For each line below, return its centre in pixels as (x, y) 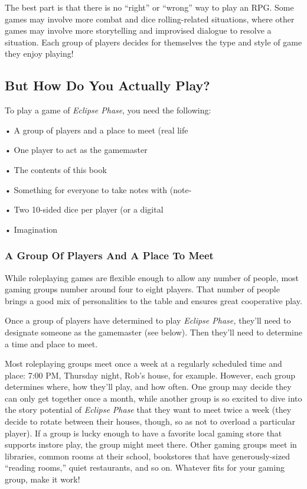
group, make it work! (43, 479)
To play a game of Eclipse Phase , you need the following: (108, 110)
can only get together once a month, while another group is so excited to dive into (153, 398)
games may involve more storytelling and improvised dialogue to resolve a (138, 30)
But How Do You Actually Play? (107, 85)
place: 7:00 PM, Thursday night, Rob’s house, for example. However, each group (150, 375)
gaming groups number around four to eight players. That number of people (142, 289)
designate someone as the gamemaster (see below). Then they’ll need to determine (153, 332)
